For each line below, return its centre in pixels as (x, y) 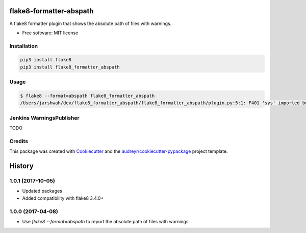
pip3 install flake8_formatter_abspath (70, 67)
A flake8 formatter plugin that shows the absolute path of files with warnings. (91, 24)
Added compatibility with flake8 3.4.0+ (63, 198)
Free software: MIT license (50, 33)
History (22, 166)
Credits (19, 141)
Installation (24, 46)
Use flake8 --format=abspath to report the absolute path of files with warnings (105, 221)
